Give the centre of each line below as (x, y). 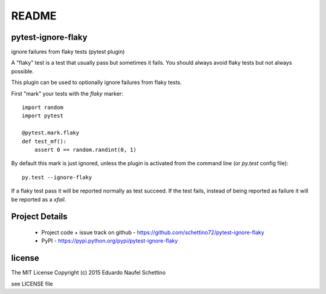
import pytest (43, 116)
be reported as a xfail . (39, 199)
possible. (23, 71)
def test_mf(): (44, 141)
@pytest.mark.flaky (51, 133)
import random (43, 108)
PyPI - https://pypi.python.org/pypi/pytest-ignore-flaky (110, 241)
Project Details (39, 217)
